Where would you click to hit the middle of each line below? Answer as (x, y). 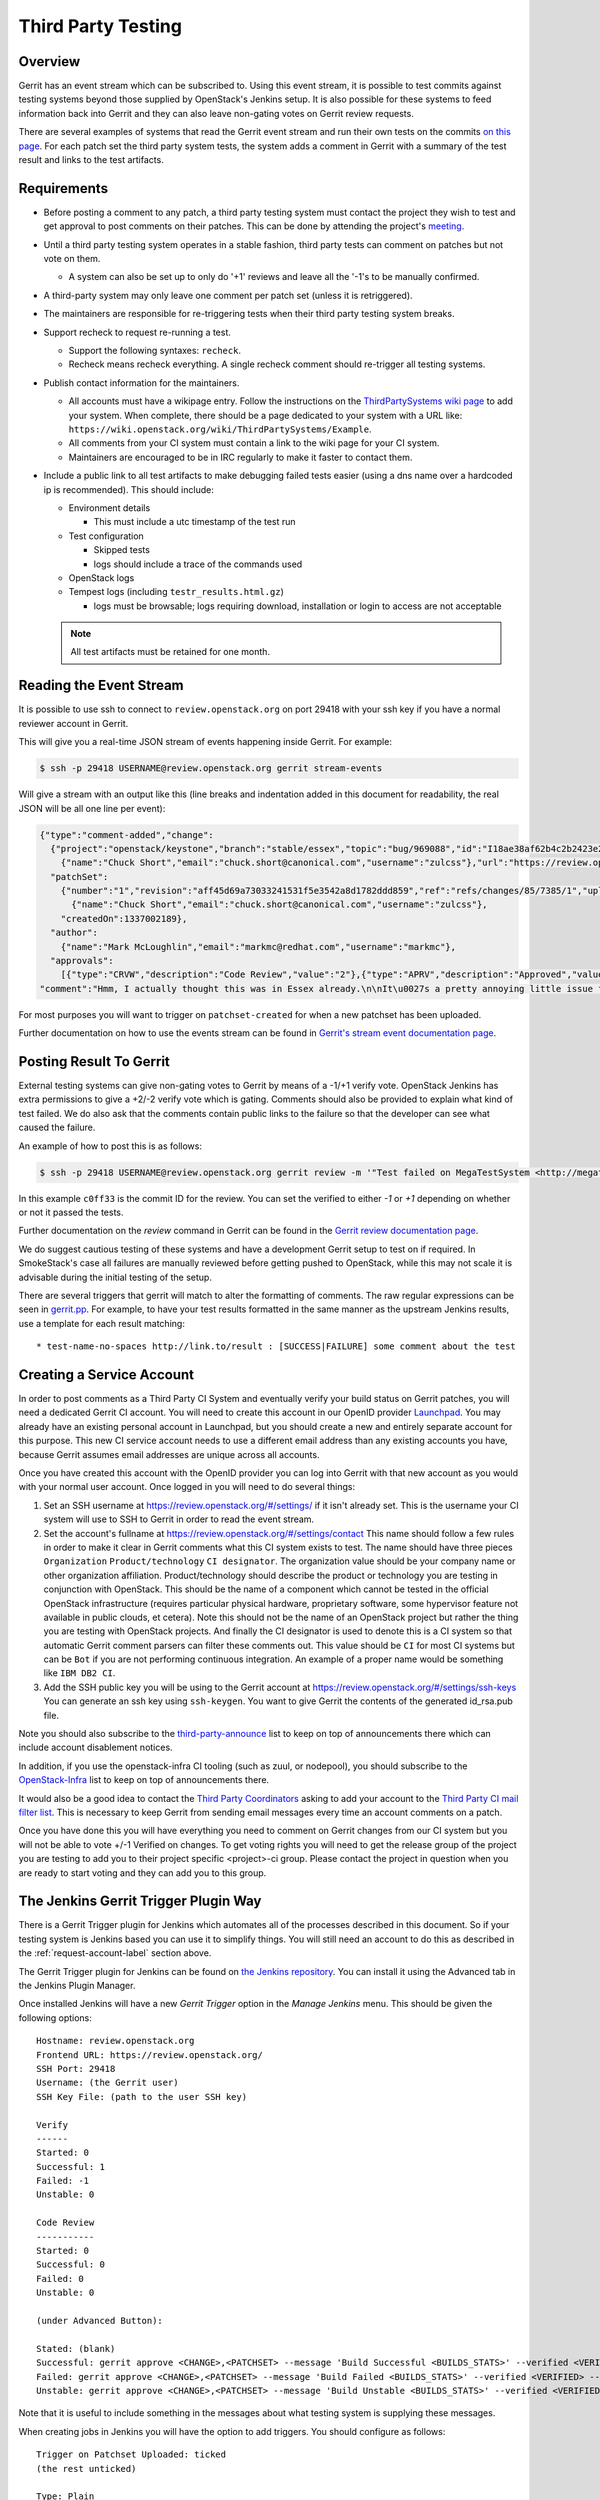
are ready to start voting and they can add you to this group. (142, 1872)
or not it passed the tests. (71, 1212)
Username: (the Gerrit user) (107, 2083)
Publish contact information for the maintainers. (141, 382)
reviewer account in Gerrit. (73, 723)
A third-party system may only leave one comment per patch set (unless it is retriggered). (228, 295)
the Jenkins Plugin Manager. (77, 1985)
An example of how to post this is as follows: (110, 1146)
